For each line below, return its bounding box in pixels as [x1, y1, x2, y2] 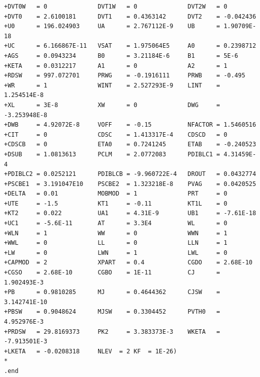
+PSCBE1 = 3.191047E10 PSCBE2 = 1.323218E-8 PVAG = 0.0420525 [4, 180, 256, 187]
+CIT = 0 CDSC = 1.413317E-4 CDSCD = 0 [4, 131, 227, 138]
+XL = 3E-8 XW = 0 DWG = [4, 101, 220, 109]
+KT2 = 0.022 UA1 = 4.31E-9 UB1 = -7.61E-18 [4, 210, 256, 217]
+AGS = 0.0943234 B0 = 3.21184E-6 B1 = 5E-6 [4, 52, 238, 59]
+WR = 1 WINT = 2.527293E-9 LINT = [4, 81, 220, 89]
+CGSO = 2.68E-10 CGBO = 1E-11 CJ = [4, 269, 220, 276]
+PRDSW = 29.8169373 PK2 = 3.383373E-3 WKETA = [4, 328, 220, 335]
